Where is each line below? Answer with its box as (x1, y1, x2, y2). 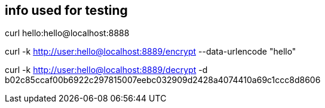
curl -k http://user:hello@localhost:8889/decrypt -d (5, 65, 208, 75)
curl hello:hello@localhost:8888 (5, 28, 130, 39)
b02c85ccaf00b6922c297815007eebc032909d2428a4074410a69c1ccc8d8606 (5, 75, 321, 85)
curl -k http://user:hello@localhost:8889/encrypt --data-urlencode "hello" (5, 46, 296, 57)
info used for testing (5, 3, 128, 18)
